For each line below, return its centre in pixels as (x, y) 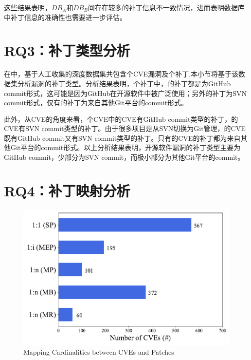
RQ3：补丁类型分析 (67, 50)
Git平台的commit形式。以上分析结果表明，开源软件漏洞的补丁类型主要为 (125, 147)
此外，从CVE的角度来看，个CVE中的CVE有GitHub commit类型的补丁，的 (121, 119)
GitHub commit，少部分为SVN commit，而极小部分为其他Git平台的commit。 (124, 157)
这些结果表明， (28, 7)
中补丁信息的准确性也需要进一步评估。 (65, 17)
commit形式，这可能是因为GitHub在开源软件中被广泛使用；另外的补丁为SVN (125, 93)
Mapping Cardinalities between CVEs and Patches (99, 352)
